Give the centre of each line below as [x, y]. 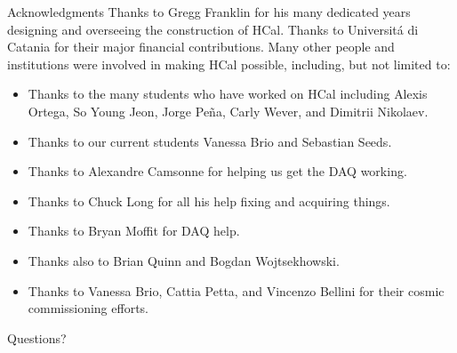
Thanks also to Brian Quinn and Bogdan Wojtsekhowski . [184, 260]
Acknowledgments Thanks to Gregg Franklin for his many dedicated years [209, 12]
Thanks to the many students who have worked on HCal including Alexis [228, 94]
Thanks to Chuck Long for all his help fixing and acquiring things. [209, 201]
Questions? [37, 337]
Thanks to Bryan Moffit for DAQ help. [134, 231]
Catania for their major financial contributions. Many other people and [201, 47]
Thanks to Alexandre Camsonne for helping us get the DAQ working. [217, 171]
